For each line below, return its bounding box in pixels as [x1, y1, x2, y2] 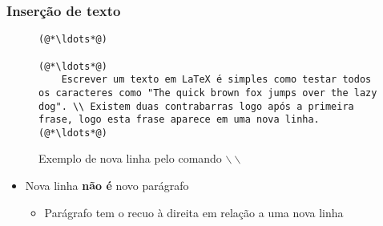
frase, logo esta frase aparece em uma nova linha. [38, 114, 320, 126]
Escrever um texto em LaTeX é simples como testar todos [61, 74, 372, 86]
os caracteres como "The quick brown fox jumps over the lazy [38, 87, 377, 99]
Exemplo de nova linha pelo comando [38, 150, 222, 167]
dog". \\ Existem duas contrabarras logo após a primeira [38, 100, 354, 112]
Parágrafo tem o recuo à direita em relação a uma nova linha [44, 204, 344, 220]
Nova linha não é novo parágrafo [25, 177, 189, 194]
